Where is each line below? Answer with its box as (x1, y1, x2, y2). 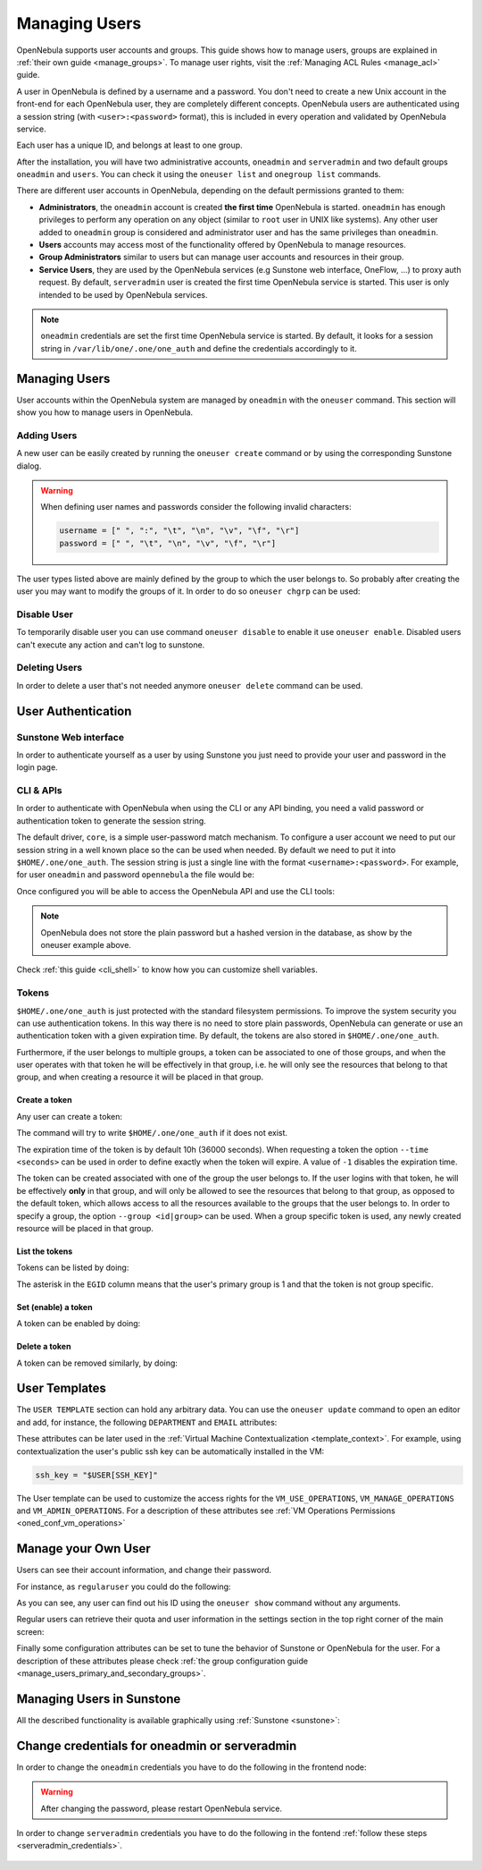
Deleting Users (16, 662, 83, 674)
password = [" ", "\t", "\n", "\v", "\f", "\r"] (59, 537, 277, 548)
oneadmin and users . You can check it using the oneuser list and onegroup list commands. (16, 169, 381, 180)
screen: (16, 1626, 45, 1637)
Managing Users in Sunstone (16, 1691, 181, 1706)
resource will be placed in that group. (16, 1223, 154, 1233)
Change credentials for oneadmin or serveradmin (16, 1738, 297, 1753)
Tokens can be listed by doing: (16, 1262, 129, 1273)
